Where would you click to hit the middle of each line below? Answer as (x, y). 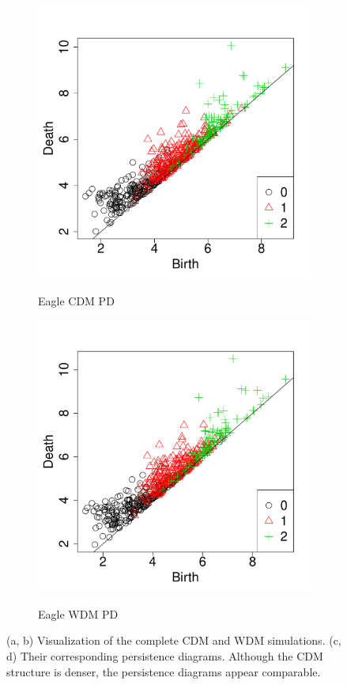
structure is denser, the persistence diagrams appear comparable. (164, 671)
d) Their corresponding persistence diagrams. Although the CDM (165, 655)
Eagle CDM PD (76, 300)
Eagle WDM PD (78, 613)
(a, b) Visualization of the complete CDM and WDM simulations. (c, (174, 640)
